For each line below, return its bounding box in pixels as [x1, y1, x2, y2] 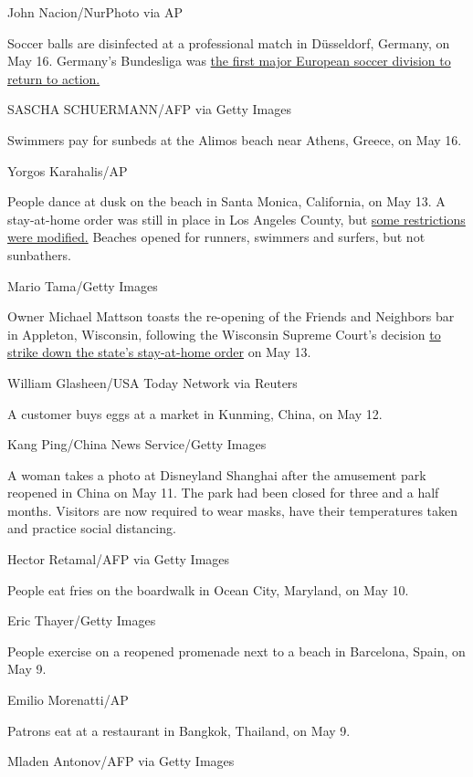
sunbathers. [7, 245, 71, 264]
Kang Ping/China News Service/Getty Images [7, 435, 267, 454]
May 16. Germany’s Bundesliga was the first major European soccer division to [7, 51, 451, 70]
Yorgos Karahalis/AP [7, 161, 128, 180]
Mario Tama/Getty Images [7, 276, 158, 295]
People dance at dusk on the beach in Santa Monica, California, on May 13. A [7, 192, 446, 211]
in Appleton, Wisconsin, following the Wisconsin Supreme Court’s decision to [7, 324, 441, 343]
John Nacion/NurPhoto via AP [7, 3, 183, 21]
